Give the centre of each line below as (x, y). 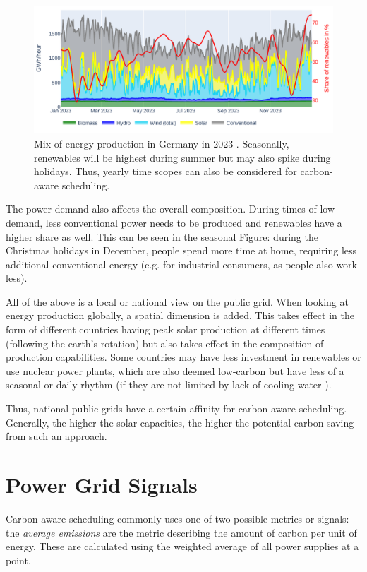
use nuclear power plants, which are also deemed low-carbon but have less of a (175, 370)
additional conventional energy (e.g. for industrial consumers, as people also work (181, 264)
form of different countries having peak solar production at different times (166, 329)
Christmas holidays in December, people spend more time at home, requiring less (181, 250)
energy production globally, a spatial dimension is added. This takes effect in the (180, 315)
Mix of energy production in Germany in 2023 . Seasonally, (162, 143)
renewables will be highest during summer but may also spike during (182, 157)
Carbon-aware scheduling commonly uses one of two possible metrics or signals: (178, 518)
